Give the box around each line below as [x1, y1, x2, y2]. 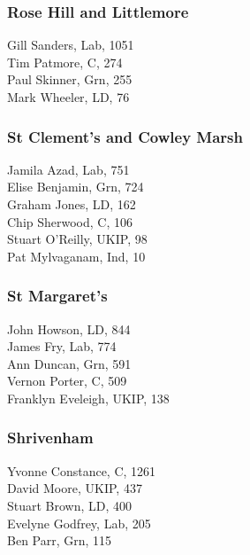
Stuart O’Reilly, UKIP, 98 [7, 230, 148, 248]
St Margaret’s [7, 285, 108, 307]
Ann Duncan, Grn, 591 [7, 354, 132, 372]
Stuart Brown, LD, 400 [7, 496, 133, 514]
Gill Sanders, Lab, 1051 [7, 35, 134, 54]
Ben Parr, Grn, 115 [7, 531, 112, 550]
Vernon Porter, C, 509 [7, 371, 127, 390]
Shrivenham [7, 426, 94, 449]
